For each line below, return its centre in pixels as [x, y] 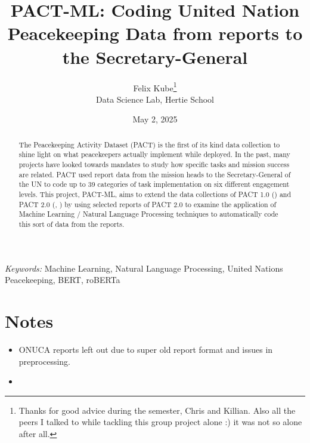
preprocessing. [44, 361]
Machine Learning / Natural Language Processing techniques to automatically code [148, 214]
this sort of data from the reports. [72, 224]
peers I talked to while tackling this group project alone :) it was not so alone [160, 422]
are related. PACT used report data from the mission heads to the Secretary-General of [155, 174]
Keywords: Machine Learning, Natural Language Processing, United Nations [144, 268]
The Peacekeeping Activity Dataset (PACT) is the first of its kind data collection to [149, 144]
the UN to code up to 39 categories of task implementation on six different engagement [154, 184]
